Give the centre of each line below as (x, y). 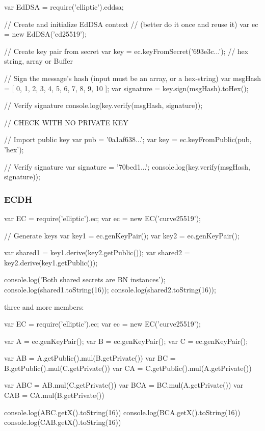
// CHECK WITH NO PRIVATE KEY (66, 122)
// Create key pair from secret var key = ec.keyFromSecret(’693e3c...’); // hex (126, 51)
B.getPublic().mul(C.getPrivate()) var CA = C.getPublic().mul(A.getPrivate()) (128, 368)
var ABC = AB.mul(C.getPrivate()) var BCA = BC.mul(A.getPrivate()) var (124, 385)
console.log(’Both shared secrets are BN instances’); (85, 279)
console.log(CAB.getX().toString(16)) (63, 422)
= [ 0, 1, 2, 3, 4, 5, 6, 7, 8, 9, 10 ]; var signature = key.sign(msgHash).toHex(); (126, 88)
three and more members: (44, 306)
